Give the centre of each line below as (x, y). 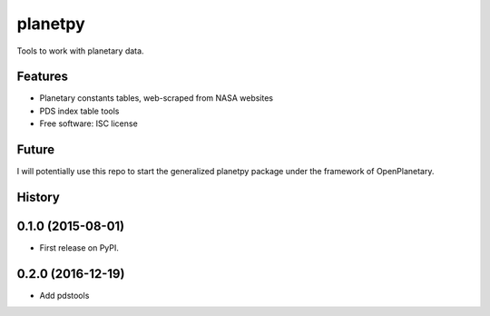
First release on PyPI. (79, 248)
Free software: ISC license (88, 123)
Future (36, 150)
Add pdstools (64, 295)
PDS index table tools (79, 111)
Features (42, 77)
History (39, 197)
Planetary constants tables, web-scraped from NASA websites (157, 98)
